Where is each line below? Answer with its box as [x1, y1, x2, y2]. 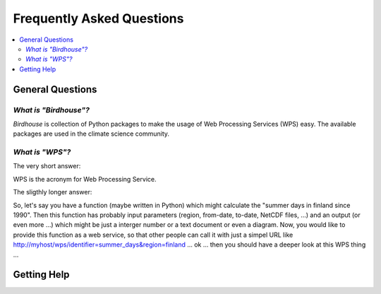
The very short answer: [13, 162, 81, 170]
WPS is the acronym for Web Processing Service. [13, 175, 157, 183]
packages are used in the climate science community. [13, 129, 169, 138]
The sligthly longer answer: [13, 188, 92, 196]
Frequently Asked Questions [13, 11, 184, 26]
